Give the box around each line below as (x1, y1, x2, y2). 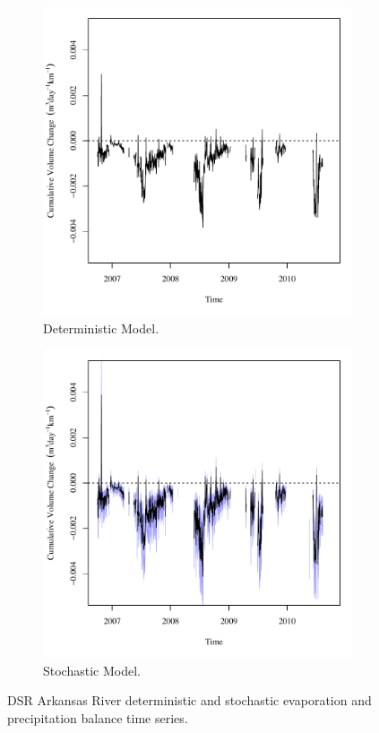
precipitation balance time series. (7, 708, 188, 727)
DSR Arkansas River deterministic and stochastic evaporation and (7, 691, 372, 710)
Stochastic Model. (43, 660, 141, 679)
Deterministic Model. (43, 318, 159, 337)
